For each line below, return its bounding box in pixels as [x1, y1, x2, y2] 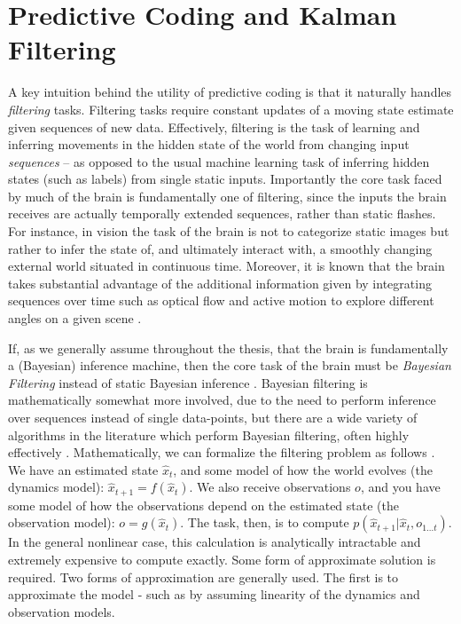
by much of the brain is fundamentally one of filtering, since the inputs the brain [8, 186, 447, 205]
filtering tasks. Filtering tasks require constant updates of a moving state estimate [8, 99, 454, 118]
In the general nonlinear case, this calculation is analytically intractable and [8, 533, 421, 551]
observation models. [8, 602, 115, 620]
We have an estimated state [8, 460, 159, 478]
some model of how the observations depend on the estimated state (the [8, 495, 399, 514]
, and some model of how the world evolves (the [173, 460, 433, 478]
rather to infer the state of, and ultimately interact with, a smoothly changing [8, 239, 433, 257]
